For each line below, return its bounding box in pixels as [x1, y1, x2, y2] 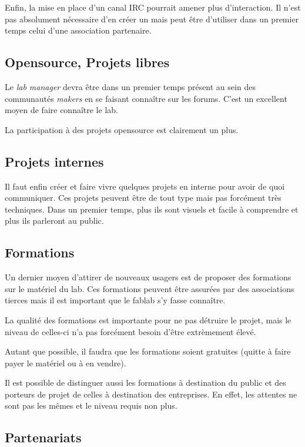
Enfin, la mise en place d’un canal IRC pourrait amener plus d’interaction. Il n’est [5, 1, 301, 13]
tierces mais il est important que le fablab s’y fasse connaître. [5, 294, 226, 306]
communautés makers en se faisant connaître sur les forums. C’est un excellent [5, 92, 287, 104]
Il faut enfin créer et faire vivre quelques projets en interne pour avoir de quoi [5, 180, 285, 192]
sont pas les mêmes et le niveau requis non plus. [5, 399, 177, 412]
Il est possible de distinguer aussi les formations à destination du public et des [5, 376, 286, 389]
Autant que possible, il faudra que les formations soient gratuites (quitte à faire [5, 345, 291, 357]
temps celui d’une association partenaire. [5, 24, 152, 37]
